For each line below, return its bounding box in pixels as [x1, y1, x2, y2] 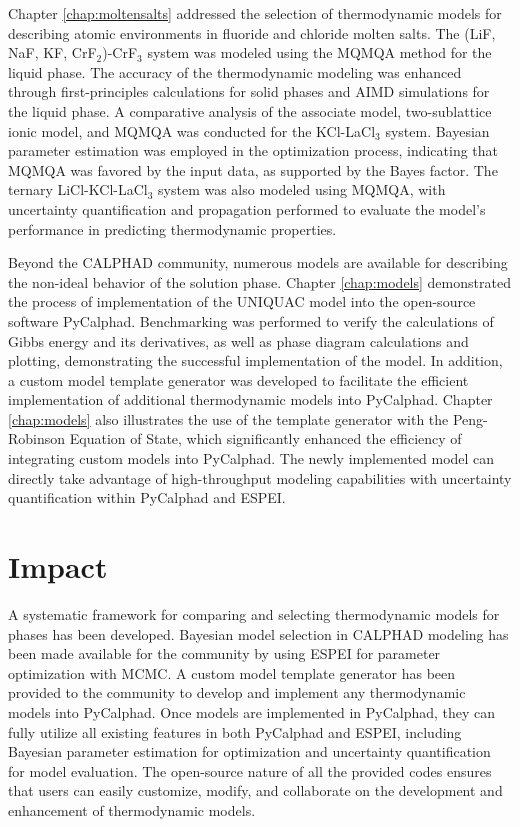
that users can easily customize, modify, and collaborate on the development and [8, 780, 503, 801]
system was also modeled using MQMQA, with [158, 179, 446, 200]
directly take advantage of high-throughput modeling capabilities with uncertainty [8, 467, 512, 488]
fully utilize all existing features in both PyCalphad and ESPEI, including [8, 721, 462, 742]
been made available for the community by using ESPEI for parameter [8, 643, 441, 664]
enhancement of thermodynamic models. [8, 799, 256, 820]
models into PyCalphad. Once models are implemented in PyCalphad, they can [8, 701, 496, 722]
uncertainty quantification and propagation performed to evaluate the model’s [8, 198, 486, 219]
